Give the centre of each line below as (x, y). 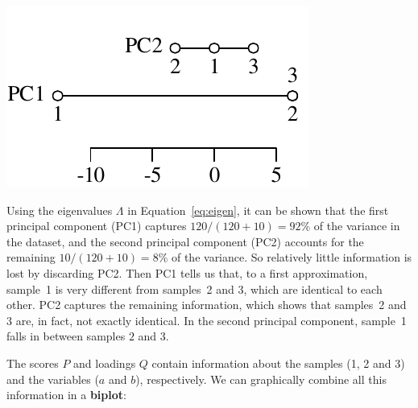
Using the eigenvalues (60, 210)
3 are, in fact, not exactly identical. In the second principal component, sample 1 (207, 320)
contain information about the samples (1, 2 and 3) (278, 363)
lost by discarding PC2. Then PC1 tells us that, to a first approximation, (187, 272)
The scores (33, 363)
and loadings (105, 363)
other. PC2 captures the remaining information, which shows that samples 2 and (207, 305)
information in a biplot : (66, 395)
